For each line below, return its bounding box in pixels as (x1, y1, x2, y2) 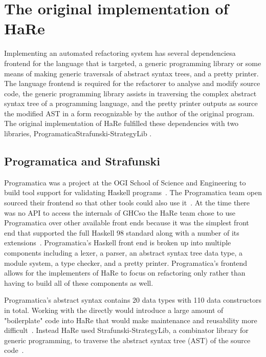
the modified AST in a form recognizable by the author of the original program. (4, 108, 255, 118)
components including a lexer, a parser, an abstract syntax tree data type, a (4, 247, 243, 258)
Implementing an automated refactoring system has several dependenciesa (4, 48, 236, 58)
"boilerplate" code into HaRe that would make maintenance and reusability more (4, 314, 257, 325)
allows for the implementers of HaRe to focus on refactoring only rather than (4, 267, 246, 278)
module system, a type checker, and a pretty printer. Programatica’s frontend (4, 257, 248, 268)
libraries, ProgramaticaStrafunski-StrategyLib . (4, 128, 152, 139)
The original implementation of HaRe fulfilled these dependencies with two (4, 118, 239, 129)
